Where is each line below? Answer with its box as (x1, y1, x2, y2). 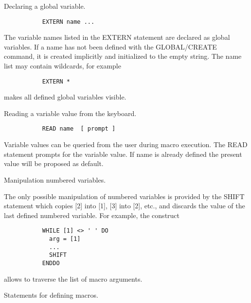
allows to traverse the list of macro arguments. (4, 273, 143, 284)
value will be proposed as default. (4, 158, 104, 168)
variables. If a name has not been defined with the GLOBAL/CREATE (4, 41, 217, 51)
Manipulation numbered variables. (4, 174, 106, 185)
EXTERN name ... (42, 18, 95, 25)
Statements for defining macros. (4, 290, 98, 300)
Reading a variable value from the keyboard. (4, 108, 137, 118)
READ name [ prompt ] (42, 125, 116, 133)
